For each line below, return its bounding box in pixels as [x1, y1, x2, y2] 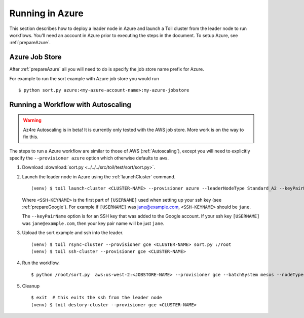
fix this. [23, 134, 39, 140]
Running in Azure [9, 8, 84, 19]
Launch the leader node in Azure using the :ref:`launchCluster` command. [22, 173, 176, 180]
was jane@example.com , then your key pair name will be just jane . [22, 220, 165, 226]
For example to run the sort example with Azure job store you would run [9, 75, 159, 81]
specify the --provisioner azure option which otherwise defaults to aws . [9, 155, 169, 161]
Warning [23, 117, 42, 123]
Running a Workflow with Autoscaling [9, 100, 132, 109]
